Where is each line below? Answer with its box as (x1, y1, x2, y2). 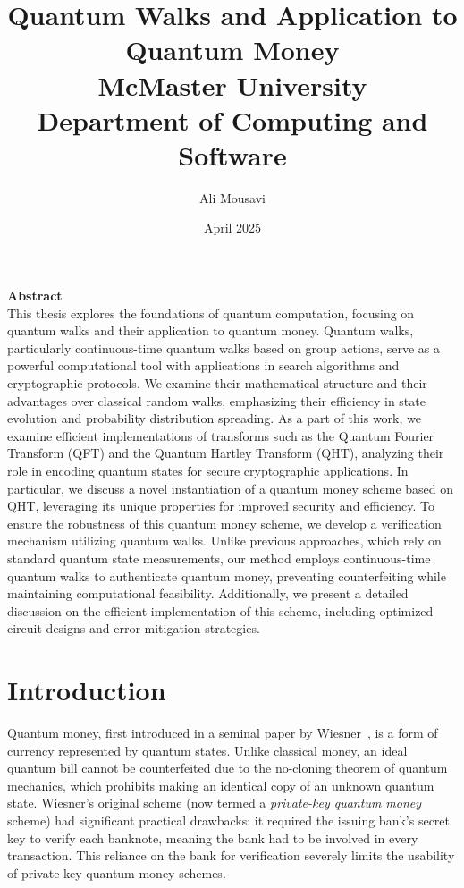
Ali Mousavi (199, 188, 266, 207)
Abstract (7, 286, 63, 305)
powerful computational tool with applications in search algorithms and (7, 356, 400, 375)
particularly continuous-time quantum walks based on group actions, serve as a (7, 338, 441, 357)
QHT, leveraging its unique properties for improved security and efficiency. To (7, 496, 435, 515)
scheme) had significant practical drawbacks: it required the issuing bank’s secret (7, 811, 450, 830)
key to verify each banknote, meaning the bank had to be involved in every (7, 828, 418, 847)
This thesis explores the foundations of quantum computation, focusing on (7, 303, 415, 322)
